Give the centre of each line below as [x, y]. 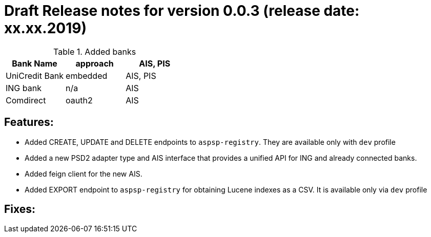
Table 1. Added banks [95, 51]
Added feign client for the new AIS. [84, 174]
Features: [29, 122]
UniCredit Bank [35, 76]
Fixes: [20, 209]
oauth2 [79, 100]
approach [95, 63]
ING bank [24, 88]
